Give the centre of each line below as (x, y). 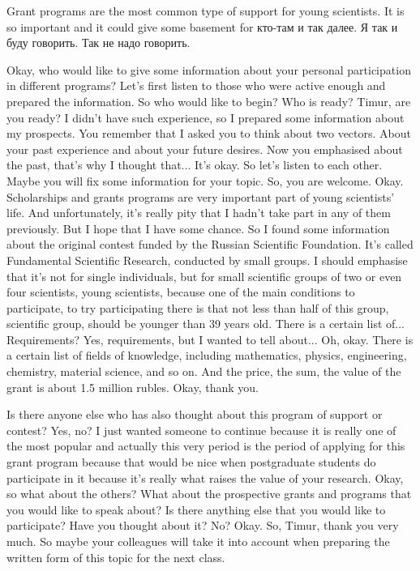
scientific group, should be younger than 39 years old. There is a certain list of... (206, 324)
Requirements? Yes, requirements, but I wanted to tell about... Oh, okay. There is (210, 339)
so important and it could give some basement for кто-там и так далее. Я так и (202, 26)
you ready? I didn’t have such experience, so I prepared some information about (206, 117)
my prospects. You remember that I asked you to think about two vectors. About (209, 133)
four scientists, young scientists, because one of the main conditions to (181, 292)
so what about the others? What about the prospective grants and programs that (209, 494)
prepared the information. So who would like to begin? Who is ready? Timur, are (209, 101)
